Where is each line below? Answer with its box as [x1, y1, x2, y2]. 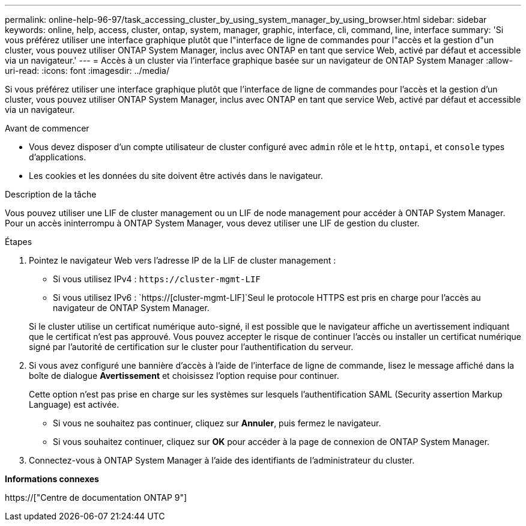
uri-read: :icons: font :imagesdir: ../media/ [5, 65, 169, 76]
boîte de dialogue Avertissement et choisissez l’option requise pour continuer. [29, 370, 339, 381]
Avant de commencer [5, 123, 89, 133]
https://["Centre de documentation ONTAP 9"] [5, 492, 187, 503]
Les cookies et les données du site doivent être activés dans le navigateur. [29, 171, 323, 181]
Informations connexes [5, 474, 99, 484]
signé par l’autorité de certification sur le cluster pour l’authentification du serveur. [29, 342, 354, 352]
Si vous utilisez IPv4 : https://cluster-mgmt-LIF [53, 274, 261, 284]
